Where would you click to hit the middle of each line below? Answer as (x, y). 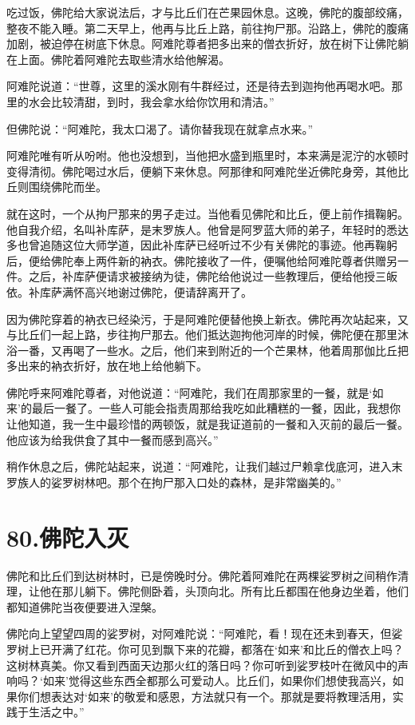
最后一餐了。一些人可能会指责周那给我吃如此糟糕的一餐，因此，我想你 (216, 408)
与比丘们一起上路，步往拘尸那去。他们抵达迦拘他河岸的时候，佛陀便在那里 (202, 335)
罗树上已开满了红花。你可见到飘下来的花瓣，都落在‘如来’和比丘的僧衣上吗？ (205, 649)
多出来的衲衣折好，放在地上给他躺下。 (107, 366)
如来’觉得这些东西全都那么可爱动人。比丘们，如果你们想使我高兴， (217, 681)
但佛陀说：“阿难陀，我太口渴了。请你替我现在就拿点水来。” (160, 128)
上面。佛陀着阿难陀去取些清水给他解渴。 (123, 59)
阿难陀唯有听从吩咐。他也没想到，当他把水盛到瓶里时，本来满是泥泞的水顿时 (207, 155)
